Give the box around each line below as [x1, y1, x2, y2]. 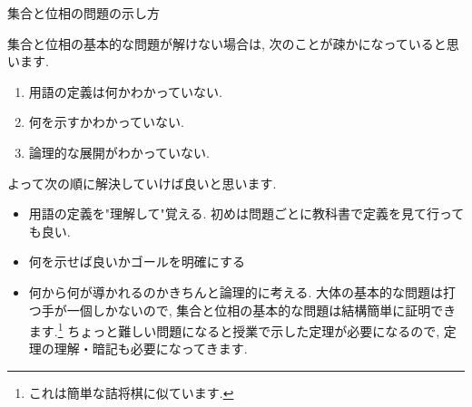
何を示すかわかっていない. [28, 112, 184, 131]
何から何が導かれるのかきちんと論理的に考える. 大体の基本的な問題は [28, 282, 443, 301]
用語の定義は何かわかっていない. [28, 82, 222, 101]
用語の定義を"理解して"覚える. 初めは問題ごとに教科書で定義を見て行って [28, 204, 465, 223]
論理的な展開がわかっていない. [28, 142, 210, 161]
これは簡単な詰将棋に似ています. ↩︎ [28, 383, 234, 402]
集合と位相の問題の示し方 [7, 4, 160, 22]
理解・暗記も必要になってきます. [54, 339, 248, 358]
